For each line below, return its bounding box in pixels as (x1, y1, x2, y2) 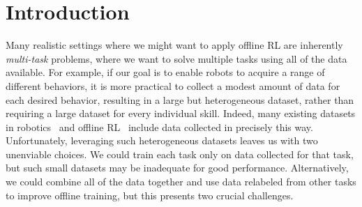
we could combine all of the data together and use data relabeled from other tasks (6, 174, 356, 189)
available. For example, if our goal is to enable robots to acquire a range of (6, 65, 325, 79)
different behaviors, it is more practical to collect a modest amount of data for (6, 78, 340, 93)
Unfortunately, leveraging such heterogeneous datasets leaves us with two (6, 133, 318, 148)
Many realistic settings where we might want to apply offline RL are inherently (6, 38, 343, 52)
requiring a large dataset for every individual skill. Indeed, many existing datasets (6, 106, 356, 121)
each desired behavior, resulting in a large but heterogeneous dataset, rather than (6, 92, 354, 107)
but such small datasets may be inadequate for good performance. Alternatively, (6, 160, 349, 175)
